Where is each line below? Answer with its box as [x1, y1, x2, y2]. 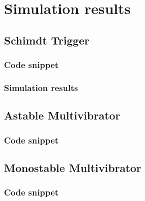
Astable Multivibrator [4, 107, 121, 123]
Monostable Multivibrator [4, 159, 142, 175]
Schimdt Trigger [4, 32, 90, 47]
